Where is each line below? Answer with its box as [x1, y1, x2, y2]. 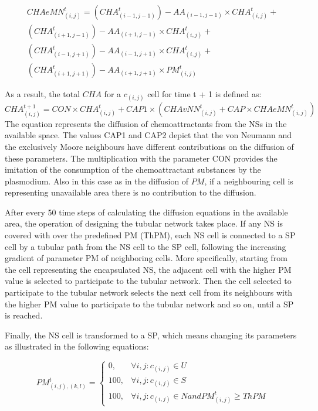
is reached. [5, 309, 43, 321]
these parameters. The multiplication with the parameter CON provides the [5, 152, 278, 164]
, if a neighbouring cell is [204, 174, 293, 187]
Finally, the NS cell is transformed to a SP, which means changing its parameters [5, 328, 297, 341]
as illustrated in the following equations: [5, 340, 149, 352]
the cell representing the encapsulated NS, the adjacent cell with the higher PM [5, 263, 292, 275]
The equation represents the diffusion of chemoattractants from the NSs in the [5, 117, 287, 129]
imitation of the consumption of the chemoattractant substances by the [5, 163, 261, 176]
